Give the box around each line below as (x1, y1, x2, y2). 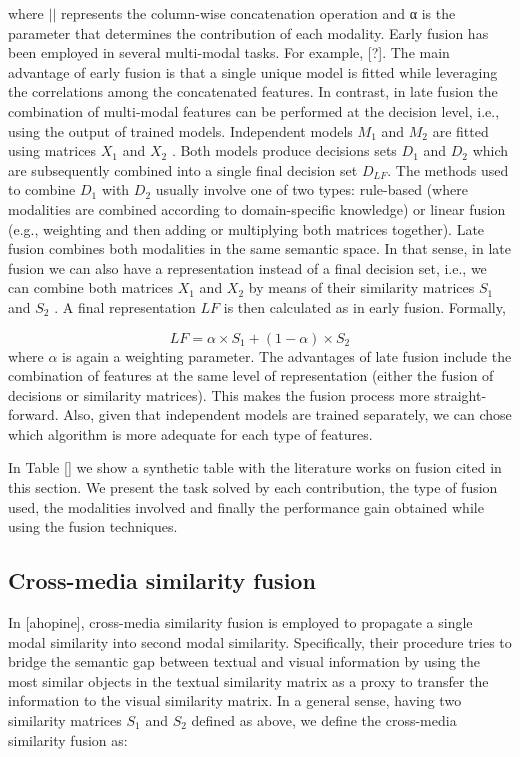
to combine (8, 179, 76, 200)
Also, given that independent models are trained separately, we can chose (63, 404, 512, 425)
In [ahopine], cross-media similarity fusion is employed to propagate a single (8, 612, 473, 633)
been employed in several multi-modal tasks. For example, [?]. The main (8, 42, 450, 63)
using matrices (8, 140, 97, 161)
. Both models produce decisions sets (171, 140, 397, 161)
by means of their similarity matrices (248, 277, 475, 298)
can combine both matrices (8, 277, 173, 298)
